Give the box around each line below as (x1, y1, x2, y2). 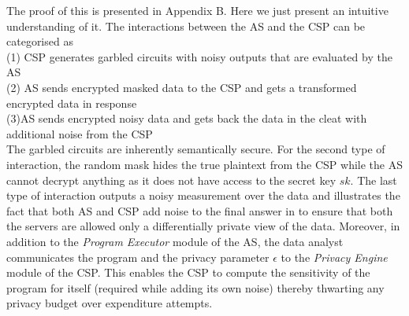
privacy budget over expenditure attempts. (6, 295, 213, 311)
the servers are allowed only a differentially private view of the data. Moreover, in (6, 218, 400, 234)
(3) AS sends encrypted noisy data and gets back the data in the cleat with (6, 110, 367, 127)
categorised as (6, 33, 73, 50)
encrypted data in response (6, 94, 137, 111)
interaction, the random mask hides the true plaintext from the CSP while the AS (6, 156, 403, 172)
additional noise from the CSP (6, 125, 153, 141)
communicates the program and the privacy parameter (6, 248, 270, 265)
